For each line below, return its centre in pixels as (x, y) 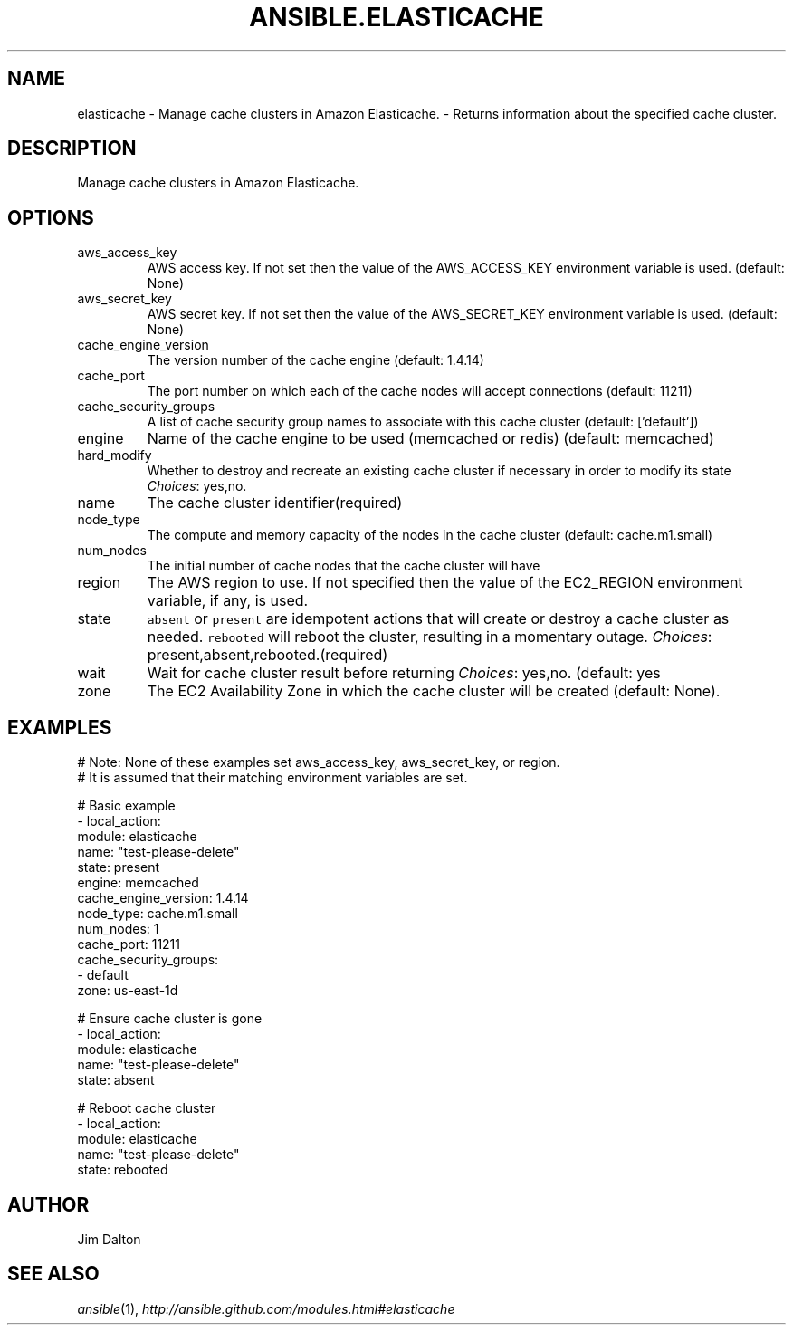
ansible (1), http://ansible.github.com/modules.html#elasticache (266, 1308)
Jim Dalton (109, 1239)
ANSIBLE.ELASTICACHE (396, 17)
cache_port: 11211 (129, 944)
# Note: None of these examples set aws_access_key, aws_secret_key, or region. (319, 762)
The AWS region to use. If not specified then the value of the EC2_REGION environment (445, 583)
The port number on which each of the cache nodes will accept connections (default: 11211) (420, 391)
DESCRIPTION (72, 149)
